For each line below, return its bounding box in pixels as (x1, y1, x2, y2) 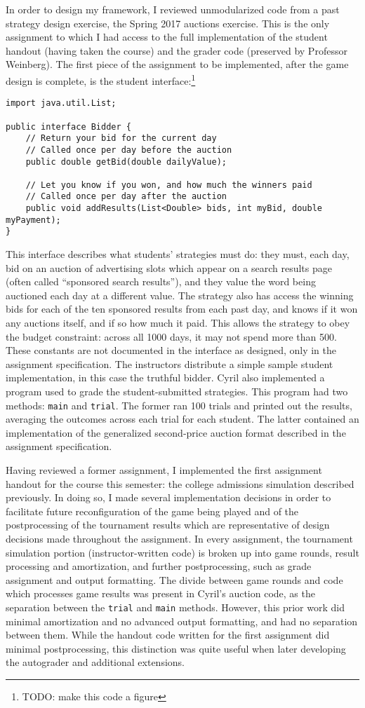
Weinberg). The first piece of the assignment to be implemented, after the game (6, 57, 349, 72)
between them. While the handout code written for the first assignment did (6, 627, 330, 642)
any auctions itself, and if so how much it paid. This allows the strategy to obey (6, 315, 350, 330)
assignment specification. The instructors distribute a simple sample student (6, 356, 333, 371)
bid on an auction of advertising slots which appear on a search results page (6, 260, 332, 275)
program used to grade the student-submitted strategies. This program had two (6, 384, 348, 399)
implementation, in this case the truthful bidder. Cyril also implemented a (6, 370, 325, 385)
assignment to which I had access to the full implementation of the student (6, 29, 328, 44)
